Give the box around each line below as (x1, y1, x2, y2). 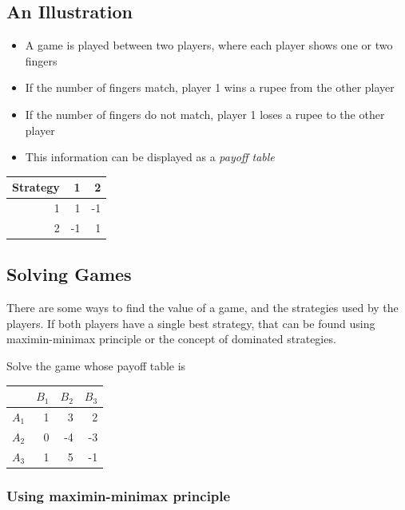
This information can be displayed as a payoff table (25, 148, 275, 165)
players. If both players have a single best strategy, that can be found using (6, 314, 375, 331)
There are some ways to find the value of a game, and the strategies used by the (6, 299, 399, 316)
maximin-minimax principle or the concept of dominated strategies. (6, 330, 336, 347)
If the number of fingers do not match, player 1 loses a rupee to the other (25, 105, 385, 122)
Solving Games (6, 262, 132, 287)
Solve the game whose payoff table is (6, 358, 186, 374)
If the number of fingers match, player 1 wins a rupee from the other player (25, 79, 395, 96)
